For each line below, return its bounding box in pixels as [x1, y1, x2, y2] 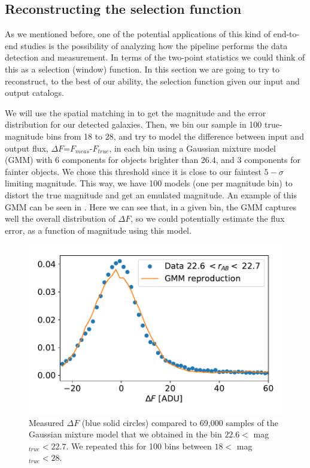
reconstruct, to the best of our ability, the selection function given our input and [5, 74, 300, 87]
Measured [29, 416, 64, 428]
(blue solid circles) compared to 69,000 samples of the [81, 416, 279, 428]
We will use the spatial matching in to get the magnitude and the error [5, 106, 266, 119]
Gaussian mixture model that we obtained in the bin [29, 428, 222, 440]
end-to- [273, 28, 300, 40]
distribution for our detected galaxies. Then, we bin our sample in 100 [5, 118, 262, 131]
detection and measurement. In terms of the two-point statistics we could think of [5, 51, 305, 64]
